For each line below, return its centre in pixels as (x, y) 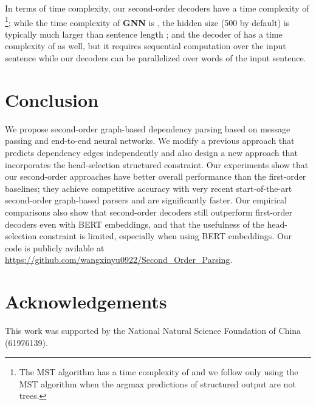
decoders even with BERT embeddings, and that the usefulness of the (135, 224)
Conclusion (52, 99)
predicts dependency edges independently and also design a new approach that (151, 152)
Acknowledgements (86, 301)
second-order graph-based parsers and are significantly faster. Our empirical (146, 200)
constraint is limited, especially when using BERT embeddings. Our (166, 236)
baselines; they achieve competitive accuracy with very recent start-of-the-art (149, 188)
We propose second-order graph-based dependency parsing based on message (148, 128)
